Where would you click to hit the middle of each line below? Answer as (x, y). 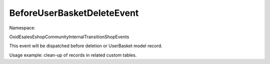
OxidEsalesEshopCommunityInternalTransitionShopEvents (69, 37)
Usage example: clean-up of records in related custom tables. (73, 55)
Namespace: (22, 28)
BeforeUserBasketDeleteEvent (74, 13)
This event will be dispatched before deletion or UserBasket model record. (86, 46)
